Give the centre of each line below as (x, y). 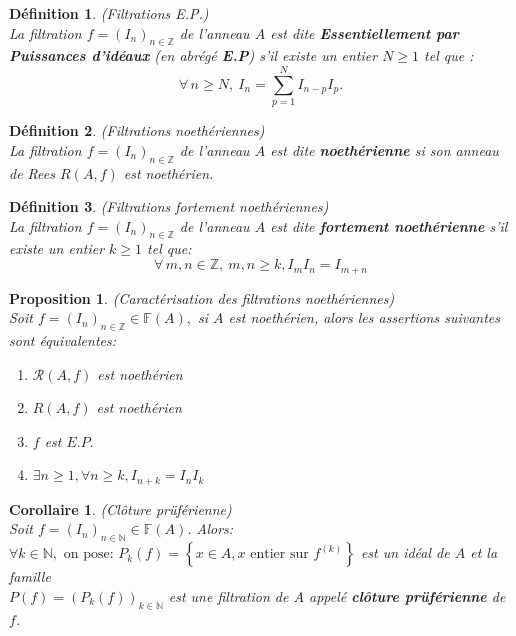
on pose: (88, 554)
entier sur (279, 554)
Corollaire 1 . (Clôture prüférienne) (120, 508)
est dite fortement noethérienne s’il (389, 225)
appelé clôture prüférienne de (407, 595)
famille (30, 576)
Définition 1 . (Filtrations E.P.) (109, 13)
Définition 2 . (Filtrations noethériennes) (137, 130)
